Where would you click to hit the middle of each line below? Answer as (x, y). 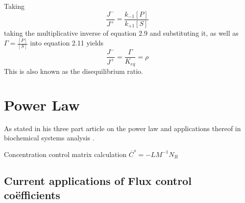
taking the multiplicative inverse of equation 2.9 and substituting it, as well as (121, 33)
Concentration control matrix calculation (65, 154)
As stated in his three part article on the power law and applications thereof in (122, 128)
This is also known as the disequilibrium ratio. (73, 71)
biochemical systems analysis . (49, 138)
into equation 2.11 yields (67, 43)
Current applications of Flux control (98, 180)
